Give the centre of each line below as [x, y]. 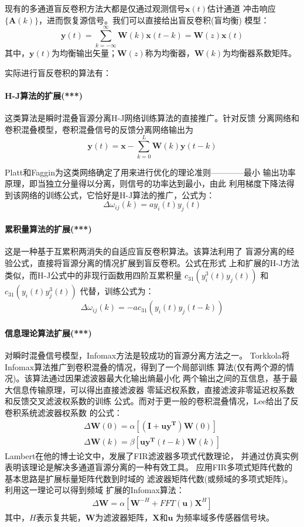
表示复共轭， [61, 517]
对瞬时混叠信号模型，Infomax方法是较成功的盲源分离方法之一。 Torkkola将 [147, 355]
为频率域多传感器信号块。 [225, 517]
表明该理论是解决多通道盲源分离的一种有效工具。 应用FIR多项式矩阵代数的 [149, 467]
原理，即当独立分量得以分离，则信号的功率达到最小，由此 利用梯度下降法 [146, 183]
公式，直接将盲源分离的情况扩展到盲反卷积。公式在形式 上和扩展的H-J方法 [156, 262]
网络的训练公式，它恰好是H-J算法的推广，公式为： [118, 194]
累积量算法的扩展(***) [48, 228]
